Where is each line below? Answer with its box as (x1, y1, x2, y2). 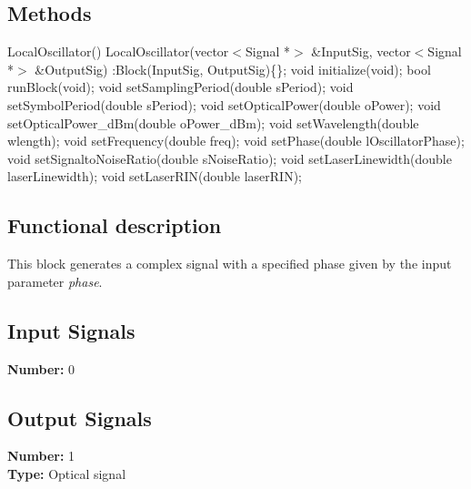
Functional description (7, 211, 222, 239)
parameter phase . (7, 271, 103, 290)
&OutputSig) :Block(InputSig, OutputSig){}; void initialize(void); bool (35, 59, 431, 78)
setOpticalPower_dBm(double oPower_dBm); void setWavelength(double (7, 113, 419, 132)
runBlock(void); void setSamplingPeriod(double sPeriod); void (7, 77, 354, 97)
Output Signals (7, 403, 152, 432)
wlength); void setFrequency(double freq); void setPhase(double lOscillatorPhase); (7, 131, 465, 150)
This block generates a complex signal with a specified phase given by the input (7, 254, 452, 273)
